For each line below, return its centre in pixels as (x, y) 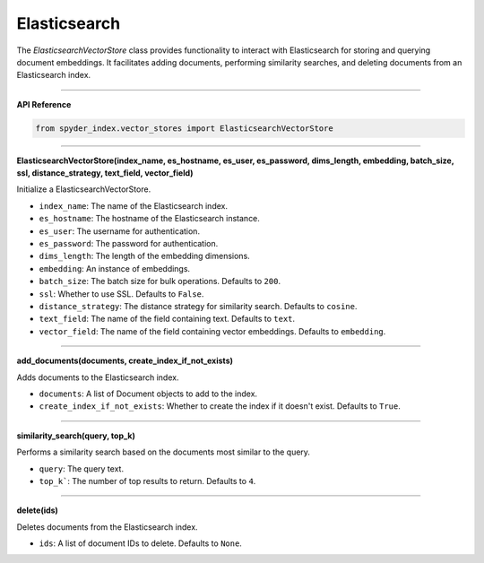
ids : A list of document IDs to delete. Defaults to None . (140, 543)
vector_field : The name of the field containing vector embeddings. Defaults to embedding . (212, 331)
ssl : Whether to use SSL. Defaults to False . (121, 294)
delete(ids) (37, 510)
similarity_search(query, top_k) (76, 436)
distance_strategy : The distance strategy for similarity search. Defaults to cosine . (198, 306)
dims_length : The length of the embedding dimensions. (144, 256)
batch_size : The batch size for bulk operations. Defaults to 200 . (160, 281)
